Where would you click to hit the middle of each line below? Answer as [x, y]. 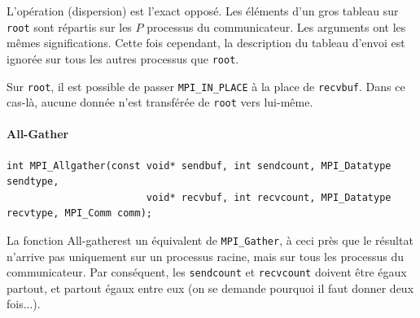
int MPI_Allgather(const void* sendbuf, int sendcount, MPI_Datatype [199, 166]
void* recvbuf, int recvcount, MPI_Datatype [269, 197]
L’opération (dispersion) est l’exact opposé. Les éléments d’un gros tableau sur [203, 11]
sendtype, [33, 182]
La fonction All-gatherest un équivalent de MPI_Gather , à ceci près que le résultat [210, 240]
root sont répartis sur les [69, 26]
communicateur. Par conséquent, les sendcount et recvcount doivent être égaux [207, 272]
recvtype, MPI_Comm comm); [79, 213]
